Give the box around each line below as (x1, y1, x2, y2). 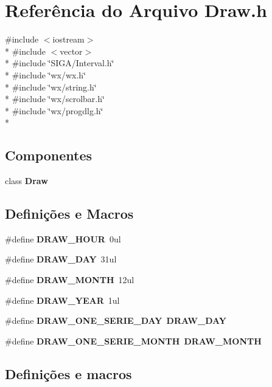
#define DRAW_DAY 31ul (5, 253, 117, 265)
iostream (52, 33, 85, 46)
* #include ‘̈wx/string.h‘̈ (5, 80, 97, 93)
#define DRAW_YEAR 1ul (5, 293, 120, 306)
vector (60, 44, 83, 57)
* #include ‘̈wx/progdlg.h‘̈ (5, 104, 103, 117)
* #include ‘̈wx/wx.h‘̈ (5, 68, 86, 81)
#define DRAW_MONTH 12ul (5, 273, 134, 286)
